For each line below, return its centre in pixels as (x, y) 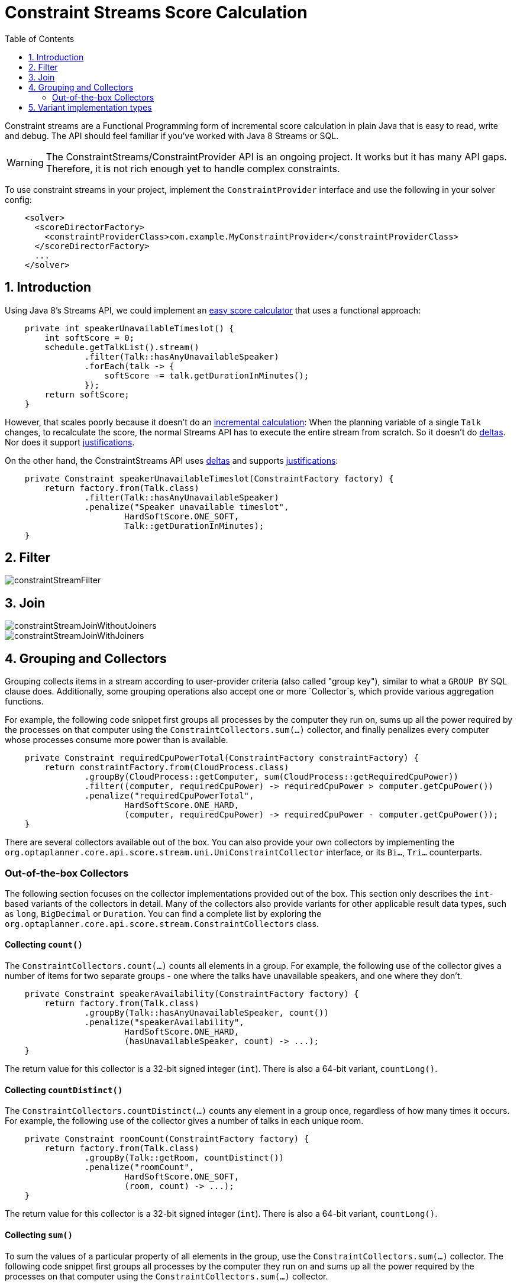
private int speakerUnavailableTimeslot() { (129, 328)
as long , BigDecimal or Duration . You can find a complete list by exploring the (163, 913)
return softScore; (87, 394)
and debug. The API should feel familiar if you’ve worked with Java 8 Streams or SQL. (172, 135)
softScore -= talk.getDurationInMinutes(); (207, 375)
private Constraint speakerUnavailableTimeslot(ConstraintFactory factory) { (209, 478)
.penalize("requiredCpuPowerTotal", (169, 796)
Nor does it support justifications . (70, 442)
